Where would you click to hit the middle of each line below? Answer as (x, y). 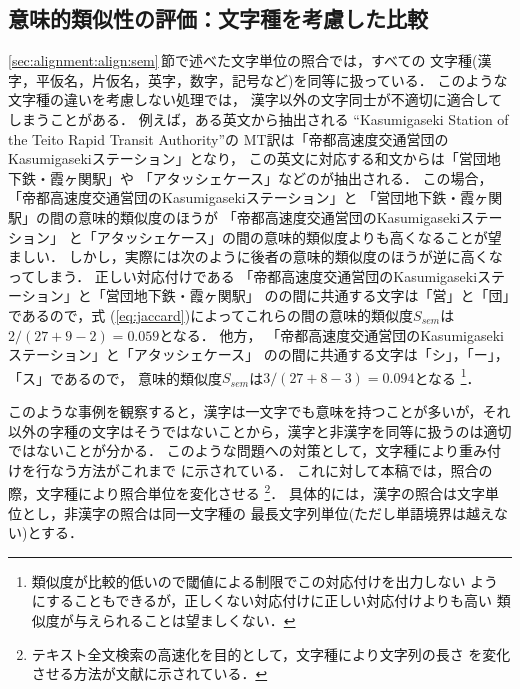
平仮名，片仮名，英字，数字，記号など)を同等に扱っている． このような (271, 79)
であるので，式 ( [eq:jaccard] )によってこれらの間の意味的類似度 (211, 314)
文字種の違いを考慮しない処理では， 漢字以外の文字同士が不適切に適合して (255, 99)
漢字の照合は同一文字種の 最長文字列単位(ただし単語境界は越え (286, 512)
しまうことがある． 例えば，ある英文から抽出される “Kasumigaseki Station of (258, 118)
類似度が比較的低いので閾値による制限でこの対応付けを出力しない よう (265, 580)
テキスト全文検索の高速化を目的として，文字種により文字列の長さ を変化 (271, 653)
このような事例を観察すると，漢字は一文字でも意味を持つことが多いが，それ (259, 410)
